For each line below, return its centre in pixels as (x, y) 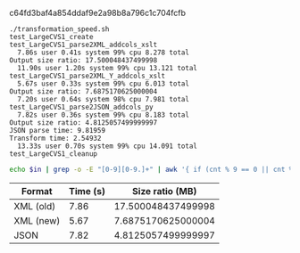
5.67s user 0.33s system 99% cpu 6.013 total (104, 84)
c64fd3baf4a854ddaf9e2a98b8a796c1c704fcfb (97, 13)
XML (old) (35, 206)
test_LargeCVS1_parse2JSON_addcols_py (81, 107)
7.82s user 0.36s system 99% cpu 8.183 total (104, 115)
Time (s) (87, 191)
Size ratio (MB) (165, 191)
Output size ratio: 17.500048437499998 (83, 61)
